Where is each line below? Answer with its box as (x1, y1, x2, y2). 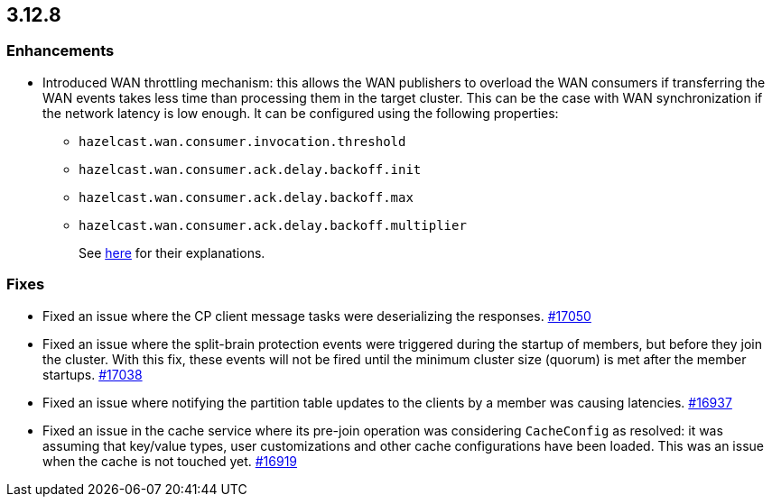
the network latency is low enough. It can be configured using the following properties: (42, 105, 559, 121)
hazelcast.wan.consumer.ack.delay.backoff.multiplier (79, 217, 467, 233)
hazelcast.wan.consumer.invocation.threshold (79, 133, 406, 149)
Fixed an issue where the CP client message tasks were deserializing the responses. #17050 (42, 307, 591, 324)
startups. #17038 (42, 366, 143, 382)
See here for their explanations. (79, 244, 265, 261)
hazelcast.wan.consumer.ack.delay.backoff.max (79, 189, 414, 205)
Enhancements (6, 41, 115, 60)
